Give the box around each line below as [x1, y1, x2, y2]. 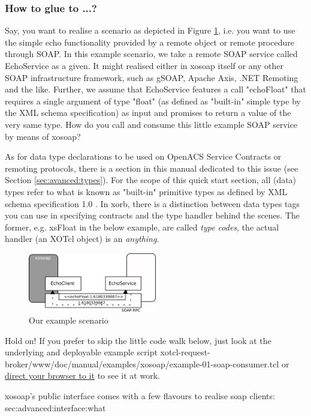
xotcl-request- [160, 346, 210, 358]
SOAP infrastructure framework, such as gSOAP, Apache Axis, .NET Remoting [5, 71, 298, 83]
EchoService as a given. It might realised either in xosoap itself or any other [5, 59, 284, 71]
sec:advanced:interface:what [5, 401, 106, 414]
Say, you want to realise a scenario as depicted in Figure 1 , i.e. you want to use [5, 24, 295, 37]
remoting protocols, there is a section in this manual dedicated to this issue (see [5, 161, 298, 174]
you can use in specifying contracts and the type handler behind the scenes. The [5, 209, 300, 222]
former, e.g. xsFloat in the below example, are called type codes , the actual [5, 220, 279, 233]
